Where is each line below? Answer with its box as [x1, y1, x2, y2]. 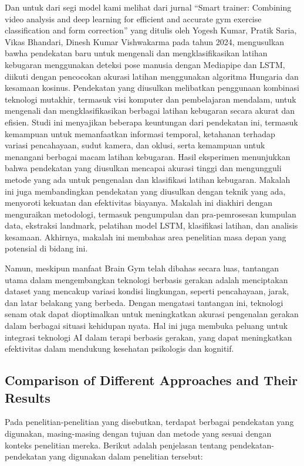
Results [5, 388, 50, 406]
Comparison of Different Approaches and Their [5, 371, 298, 389]
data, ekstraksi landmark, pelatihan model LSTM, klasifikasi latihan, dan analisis [5, 219, 298, 232]
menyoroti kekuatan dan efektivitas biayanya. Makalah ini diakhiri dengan [5, 196, 273, 209]
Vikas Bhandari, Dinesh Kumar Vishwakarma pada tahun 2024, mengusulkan [5, 35, 285, 47]
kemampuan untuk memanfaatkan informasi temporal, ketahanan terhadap [5, 127, 275, 140]
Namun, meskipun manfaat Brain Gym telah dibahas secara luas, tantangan [5, 262, 279, 274]
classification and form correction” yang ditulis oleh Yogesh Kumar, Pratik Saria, [5, 24, 297, 36]
